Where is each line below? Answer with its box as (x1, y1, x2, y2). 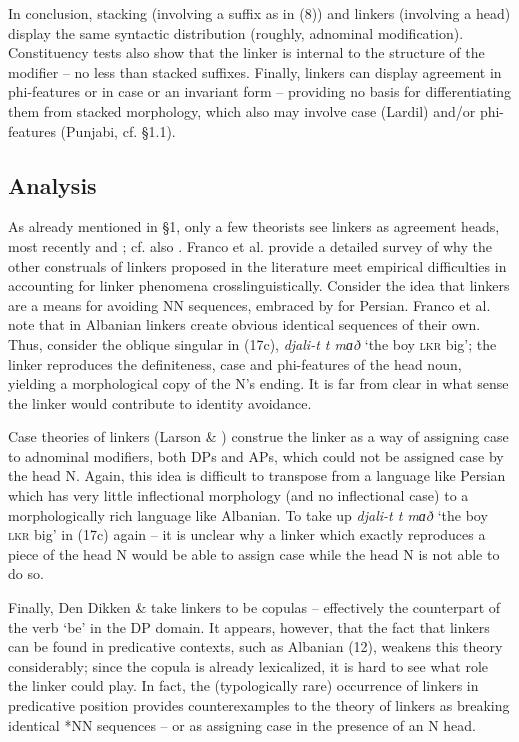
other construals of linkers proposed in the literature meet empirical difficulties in (8, 255, 507, 276)
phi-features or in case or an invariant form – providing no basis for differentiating (8, 81, 512, 102)
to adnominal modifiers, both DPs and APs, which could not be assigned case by (8, 445, 504, 466)
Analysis (8, 169, 97, 200)
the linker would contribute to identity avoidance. (8, 392, 312, 413)
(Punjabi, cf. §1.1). (60, 120, 176, 141)
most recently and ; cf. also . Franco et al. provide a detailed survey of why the (8, 235, 492, 256)
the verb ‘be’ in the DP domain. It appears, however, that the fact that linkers (8, 616, 490, 637)
